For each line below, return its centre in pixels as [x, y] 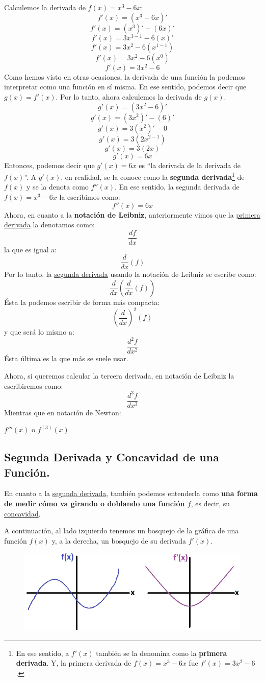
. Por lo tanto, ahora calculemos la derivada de [129, 96]
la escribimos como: [90, 196]
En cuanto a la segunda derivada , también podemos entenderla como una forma [131, 493]
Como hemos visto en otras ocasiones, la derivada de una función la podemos [125, 76]
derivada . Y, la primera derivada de [74, 663]
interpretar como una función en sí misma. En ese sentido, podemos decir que [125, 87]
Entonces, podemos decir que [49, 165]
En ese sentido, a [43, 653]
